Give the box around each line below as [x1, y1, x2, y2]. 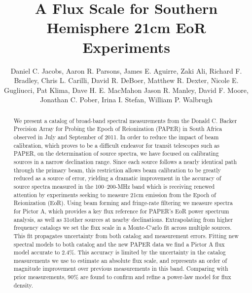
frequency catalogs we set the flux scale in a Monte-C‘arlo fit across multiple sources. [13, 223, 232, 232]
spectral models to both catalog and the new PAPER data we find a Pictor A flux [13, 240, 225, 248]
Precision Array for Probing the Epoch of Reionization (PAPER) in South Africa [13, 125, 222, 133]
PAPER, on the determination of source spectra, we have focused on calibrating [13, 149, 219, 158]
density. [13, 281, 34, 289]
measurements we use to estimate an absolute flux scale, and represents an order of [13, 256, 227, 264]
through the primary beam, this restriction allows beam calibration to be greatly [13, 166, 221, 174]
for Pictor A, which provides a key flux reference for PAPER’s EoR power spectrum [13, 207, 229, 215]
